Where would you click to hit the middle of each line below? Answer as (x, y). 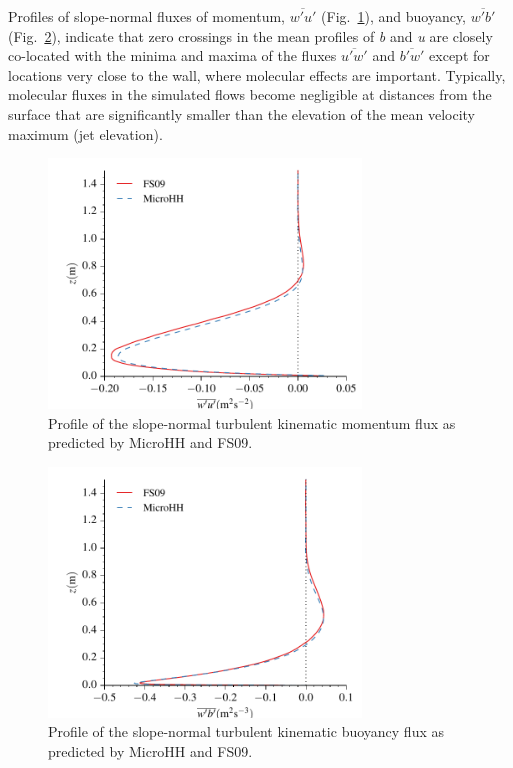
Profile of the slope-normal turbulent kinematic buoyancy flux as (246, 731)
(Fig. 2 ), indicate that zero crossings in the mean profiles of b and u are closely (250, 35)
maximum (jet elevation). (85, 133)
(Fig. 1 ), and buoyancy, (394, 16)
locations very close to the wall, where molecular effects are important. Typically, (257, 74)
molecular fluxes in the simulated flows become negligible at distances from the (250, 94)
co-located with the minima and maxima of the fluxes (172, 55)
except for (459, 55)
